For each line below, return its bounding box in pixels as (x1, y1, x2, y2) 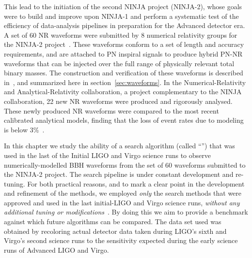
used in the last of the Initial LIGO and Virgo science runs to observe (4, 150, 211, 160)
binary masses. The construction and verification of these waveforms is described (4, 68, 243, 78)
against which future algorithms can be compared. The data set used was (4, 216, 221, 227)
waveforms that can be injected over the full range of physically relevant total (4, 58, 235, 68)
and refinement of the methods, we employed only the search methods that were (4, 188, 242, 198)
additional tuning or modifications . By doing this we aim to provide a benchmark (4, 207, 248, 217)
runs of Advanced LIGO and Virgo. (4, 244, 109, 255)
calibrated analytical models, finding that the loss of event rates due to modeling (4, 115, 244, 125)
